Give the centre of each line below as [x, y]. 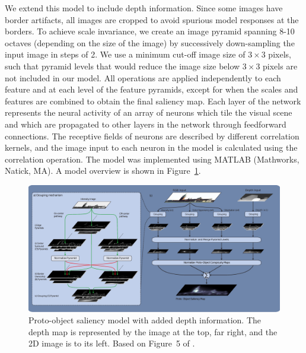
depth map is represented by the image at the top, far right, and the [153, 331]
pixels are [280, 66]
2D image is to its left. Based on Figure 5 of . [112, 343]
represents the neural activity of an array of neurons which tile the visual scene [149, 112]
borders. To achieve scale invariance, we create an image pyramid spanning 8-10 [150, 31]
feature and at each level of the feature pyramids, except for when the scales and [152, 89]
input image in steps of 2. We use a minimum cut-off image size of [125, 54]
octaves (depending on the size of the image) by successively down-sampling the [150, 42]
